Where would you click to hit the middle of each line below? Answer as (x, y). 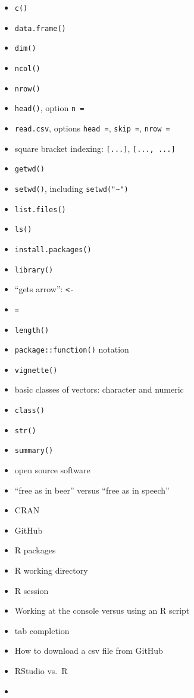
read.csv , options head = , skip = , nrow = (92, 128)
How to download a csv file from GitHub (89, 650)
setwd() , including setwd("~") (71, 188)
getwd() (29, 169)
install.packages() (53, 249)
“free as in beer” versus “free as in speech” (92, 490)
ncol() (27, 68)
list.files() (40, 209)
